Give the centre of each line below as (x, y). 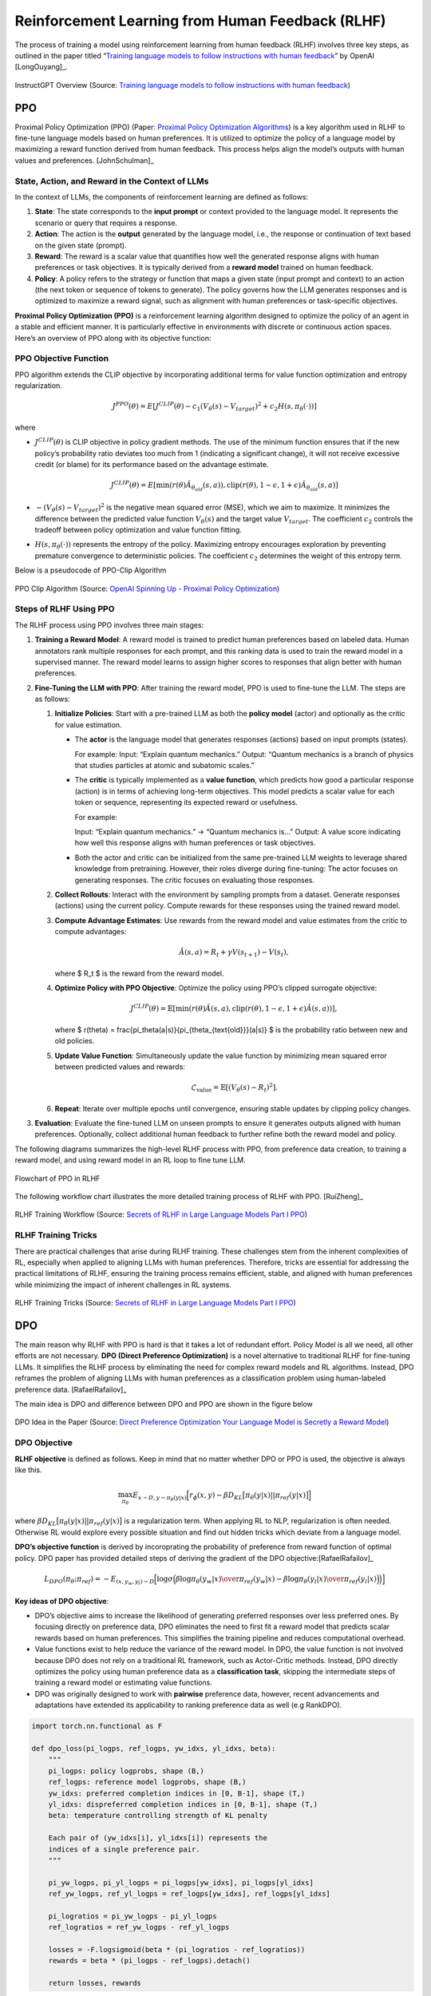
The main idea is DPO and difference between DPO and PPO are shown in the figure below (164, 1404)
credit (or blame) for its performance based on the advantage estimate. (152, 465)
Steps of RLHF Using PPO (65, 609)
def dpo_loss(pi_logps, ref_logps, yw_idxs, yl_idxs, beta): (154, 1748)
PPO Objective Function (62, 358)
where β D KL (36, 1522)
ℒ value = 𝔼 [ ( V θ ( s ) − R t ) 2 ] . (235, 1088)
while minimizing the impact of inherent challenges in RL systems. (123, 1285)
